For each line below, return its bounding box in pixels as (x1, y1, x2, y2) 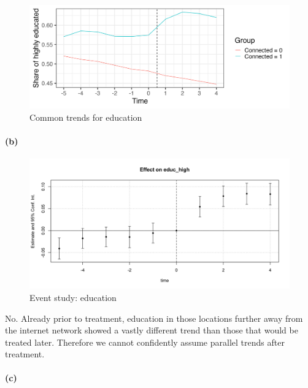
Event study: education (29, 291, 117, 303)
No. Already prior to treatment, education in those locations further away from (5, 311, 303, 324)
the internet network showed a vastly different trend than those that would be (5, 324, 298, 337)
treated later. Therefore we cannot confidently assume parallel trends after (5, 335, 285, 348)
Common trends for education (29, 110, 142, 123)
